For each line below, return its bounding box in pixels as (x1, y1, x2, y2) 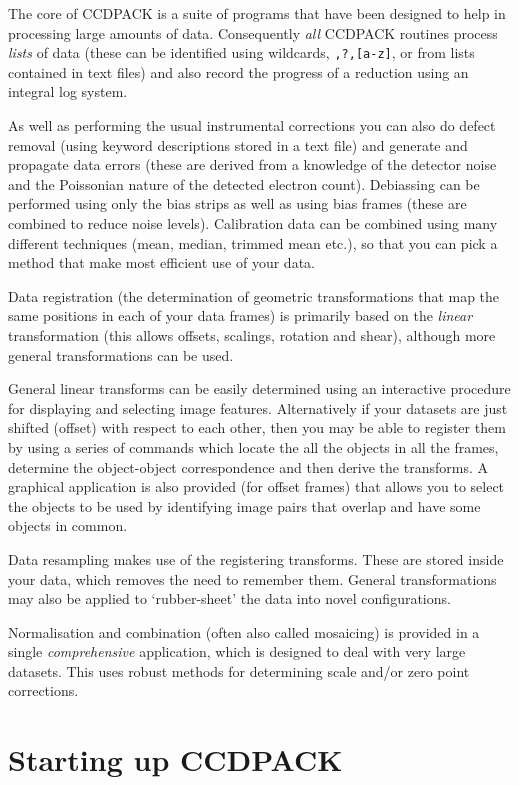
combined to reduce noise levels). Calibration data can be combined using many (8, 213, 498, 233)
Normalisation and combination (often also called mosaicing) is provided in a (8, 621, 480, 642)
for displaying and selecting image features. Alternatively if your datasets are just (8, 397, 508, 418)
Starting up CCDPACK (8, 739, 343, 780)
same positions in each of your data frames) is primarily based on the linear (8, 305, 473, 326)
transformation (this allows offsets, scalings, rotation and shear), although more (8, 324, 496, 345)
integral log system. (8, 81, 128, 102)
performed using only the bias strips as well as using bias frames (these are (8, 193, 467, 214)
